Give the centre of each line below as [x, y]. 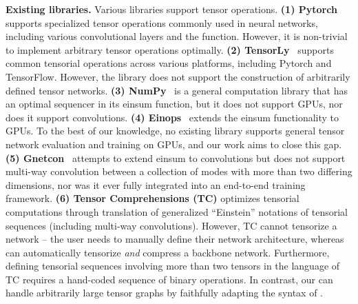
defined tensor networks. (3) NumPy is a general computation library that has [177, 90]
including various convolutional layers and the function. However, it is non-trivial [177, 36]
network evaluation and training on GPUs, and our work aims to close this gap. [174, 144]
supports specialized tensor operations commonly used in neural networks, [162, 22]
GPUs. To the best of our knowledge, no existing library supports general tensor [175, 131]
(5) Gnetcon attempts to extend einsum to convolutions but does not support [176, 158]
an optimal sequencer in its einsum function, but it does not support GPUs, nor [174, 104]
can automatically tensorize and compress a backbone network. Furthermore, [168, 252]
